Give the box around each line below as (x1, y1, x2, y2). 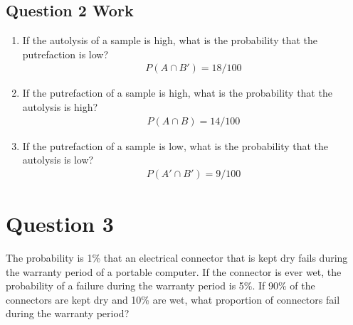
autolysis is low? (22, 152, 94, 167)
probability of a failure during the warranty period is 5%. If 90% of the (6, 278, 315, 293)
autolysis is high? (22, 100, 98, 114)
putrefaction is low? (22, 46, 109, 61)
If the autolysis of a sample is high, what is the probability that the (22, 33, 318, 48)
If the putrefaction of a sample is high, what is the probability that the (22, 85, 332, 100)
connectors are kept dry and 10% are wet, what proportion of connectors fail (6, 292, 340, 307)
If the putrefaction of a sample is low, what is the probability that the (22, 138, 329, 153)
